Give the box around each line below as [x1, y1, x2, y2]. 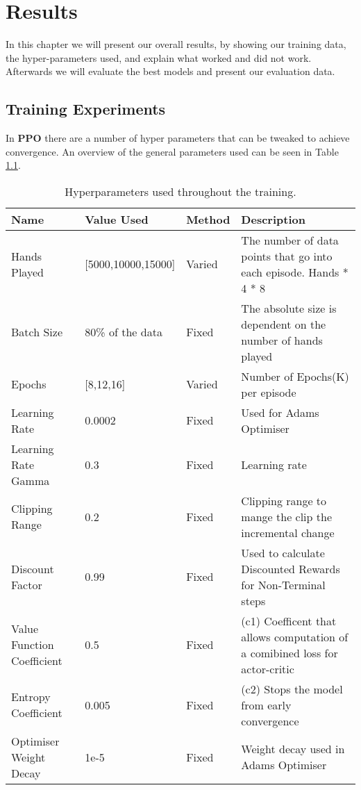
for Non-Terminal [241, 576, 326, 593]
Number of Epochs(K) [241, 368, 349, 384]
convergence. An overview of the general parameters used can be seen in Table [6, 144, 339, 158]
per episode [241, 384, 296, 400]
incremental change [241, 524, 335, 541]
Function [11, 636, 54, 653]
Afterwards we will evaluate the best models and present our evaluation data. [6, 64, 335, 79]
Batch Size [11, 324, 62, 340]
